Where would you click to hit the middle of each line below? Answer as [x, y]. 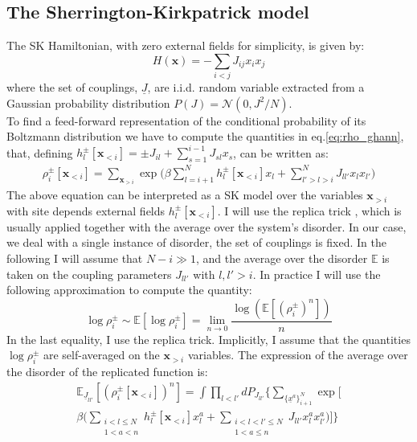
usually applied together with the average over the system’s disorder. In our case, [206, 226]
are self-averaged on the [101, 355]
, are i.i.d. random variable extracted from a [256, 87]
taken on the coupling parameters [89, 274]
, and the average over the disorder [282, 258]
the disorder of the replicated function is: [107, 372]
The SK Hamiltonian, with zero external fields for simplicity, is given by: [186, 45]
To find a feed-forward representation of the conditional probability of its [186, 120]
